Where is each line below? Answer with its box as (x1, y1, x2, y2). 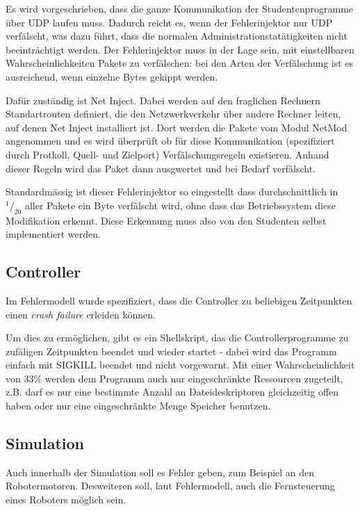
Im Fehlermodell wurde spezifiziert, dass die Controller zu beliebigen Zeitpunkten (6, 293, 352, 307)
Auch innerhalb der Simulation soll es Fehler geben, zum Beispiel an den (6, 464, 315, 479)
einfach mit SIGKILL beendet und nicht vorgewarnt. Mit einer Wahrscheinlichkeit (6, 357, 355, 372)
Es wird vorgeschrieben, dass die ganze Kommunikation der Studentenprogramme (6, 1, 354, 15)
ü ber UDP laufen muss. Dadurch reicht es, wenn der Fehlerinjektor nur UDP (6, 15, 333, 29)
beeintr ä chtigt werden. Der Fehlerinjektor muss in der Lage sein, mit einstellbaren (6, 42, 354, 56)
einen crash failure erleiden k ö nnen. (6, 307, 156, 321)
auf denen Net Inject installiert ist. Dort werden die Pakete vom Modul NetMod (6, 120, 347, 134)
